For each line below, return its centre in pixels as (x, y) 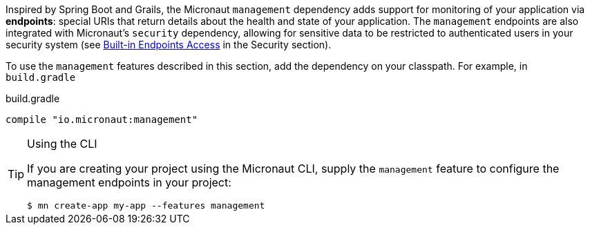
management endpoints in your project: (129, 182)
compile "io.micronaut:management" (102, 119)
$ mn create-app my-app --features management (146, 205)
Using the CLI (62, 144)
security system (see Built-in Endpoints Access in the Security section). (169, 45)
